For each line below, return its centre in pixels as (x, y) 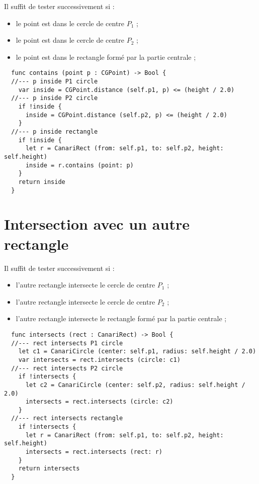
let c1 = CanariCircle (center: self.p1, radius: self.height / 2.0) (137, 352)
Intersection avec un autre (97, 224)
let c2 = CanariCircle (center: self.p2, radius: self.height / (135, 385)
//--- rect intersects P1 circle (67, 343)
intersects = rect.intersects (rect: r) (94, 452)
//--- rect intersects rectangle (67, 418)
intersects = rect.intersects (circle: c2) (99, 402)
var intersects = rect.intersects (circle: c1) (99, 360)
